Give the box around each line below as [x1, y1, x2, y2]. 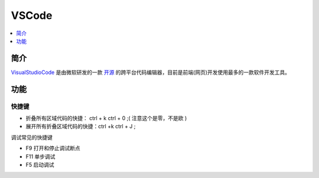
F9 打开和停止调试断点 [25, 145, 80, 152]
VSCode [11, 9, 53, 22]
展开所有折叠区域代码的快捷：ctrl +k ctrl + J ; [25, 123, 136, 130]
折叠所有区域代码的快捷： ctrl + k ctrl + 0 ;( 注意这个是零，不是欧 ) [25, 115, 187, 121]
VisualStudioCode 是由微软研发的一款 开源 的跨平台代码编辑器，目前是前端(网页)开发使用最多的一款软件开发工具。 [11, 69, 291, 76]
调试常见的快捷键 [11, 134, 53, 141]
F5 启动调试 [25, 161, 54, 168]
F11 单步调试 [25, 153, 56, 160]
